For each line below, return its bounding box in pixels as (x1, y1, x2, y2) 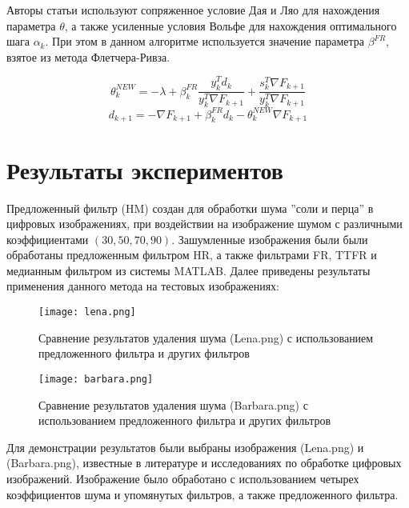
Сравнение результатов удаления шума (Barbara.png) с (38, 396, 308, 413)
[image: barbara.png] (38, 373, 154, 385)
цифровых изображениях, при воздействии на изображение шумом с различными (6, 215, 403, 232)
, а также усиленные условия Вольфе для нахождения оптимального (64, 17, 397, 34)
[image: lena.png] (38, 306, 136, 318)
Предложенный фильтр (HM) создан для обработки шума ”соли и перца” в (6, 199, 374, 216)
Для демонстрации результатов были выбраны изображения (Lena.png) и (6, 438, 364, 455)
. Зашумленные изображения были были (171, 230, 368, 247)
